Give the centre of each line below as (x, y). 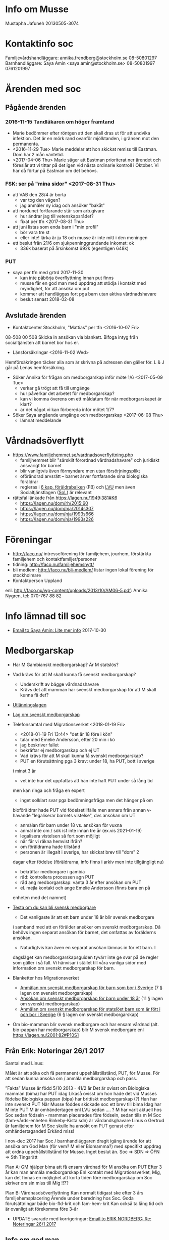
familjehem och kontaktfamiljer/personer (54, 559)
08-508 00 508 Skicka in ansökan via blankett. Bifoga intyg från (72, 337)
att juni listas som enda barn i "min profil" (55, 227)
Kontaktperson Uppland (37, 581)
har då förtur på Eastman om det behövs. (55, 170)
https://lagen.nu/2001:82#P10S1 (46, 1035)
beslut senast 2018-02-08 (47, 299)
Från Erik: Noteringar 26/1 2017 (55, 1051)
